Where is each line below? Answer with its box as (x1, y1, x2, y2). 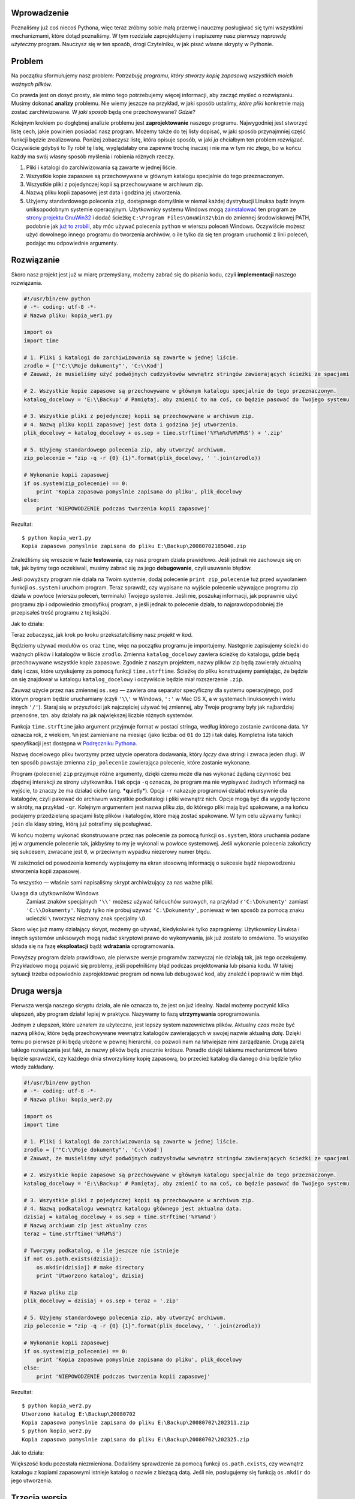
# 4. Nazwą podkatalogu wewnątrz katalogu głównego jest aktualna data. (23, 1205, 242, 1212)
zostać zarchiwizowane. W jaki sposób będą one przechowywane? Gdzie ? (11, 108, 196, 115)
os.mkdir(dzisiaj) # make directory (36, 1264, 144, 1271)
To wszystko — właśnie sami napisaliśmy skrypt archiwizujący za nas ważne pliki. (11, 878, 214, 886)
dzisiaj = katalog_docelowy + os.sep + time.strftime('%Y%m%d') (23, 1214, 217, 1220)
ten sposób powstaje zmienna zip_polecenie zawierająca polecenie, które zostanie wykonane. (11, 759, 251, 766)
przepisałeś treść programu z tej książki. (11, 609, 111, 616)
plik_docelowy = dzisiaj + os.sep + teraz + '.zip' (23, 1298, 179, 1304)
